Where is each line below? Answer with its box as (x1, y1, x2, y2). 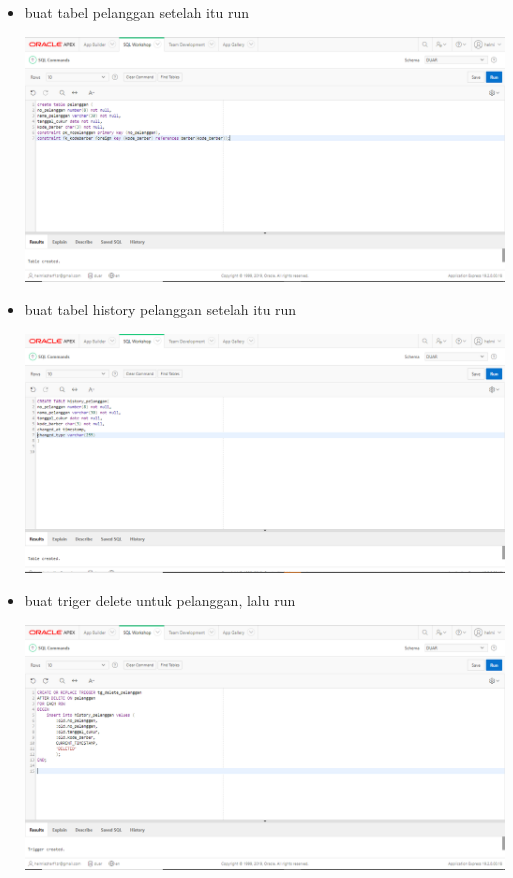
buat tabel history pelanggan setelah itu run (24, 299, 297, 320)
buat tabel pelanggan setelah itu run (24, 2, 249, 22)
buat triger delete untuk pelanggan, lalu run (24, 590, 296, 611)
